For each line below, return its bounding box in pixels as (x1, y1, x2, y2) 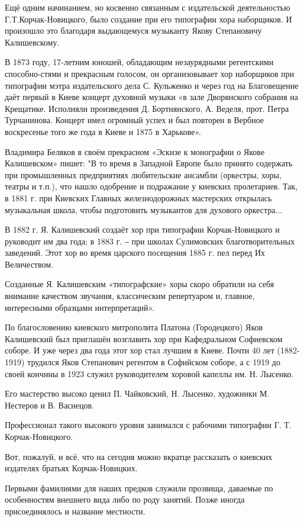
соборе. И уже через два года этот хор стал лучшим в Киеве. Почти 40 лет (5, 344, 274, 356)
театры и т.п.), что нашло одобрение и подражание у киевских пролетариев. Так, (5, 180, 298, 192)
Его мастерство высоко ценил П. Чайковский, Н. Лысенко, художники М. (5, 387, 270, 400)
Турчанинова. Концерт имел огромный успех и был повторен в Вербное (5, 114, 264, 126)
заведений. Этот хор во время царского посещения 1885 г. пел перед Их (5, 246, 266, 259)
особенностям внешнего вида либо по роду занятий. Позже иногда (5, 493, 245, 506)
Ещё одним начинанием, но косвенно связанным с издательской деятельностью (5, 1, 290, 13)
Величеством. (5, 258, 53, 270)
